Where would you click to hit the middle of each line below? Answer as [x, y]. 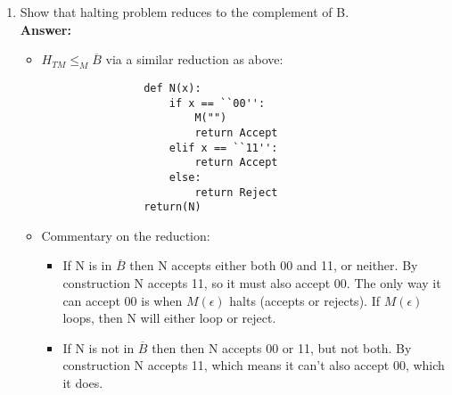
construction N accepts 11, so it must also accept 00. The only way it [252, 283]
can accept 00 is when [123, 300]
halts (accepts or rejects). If [304, 300]
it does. [83, 383]
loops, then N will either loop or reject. [169, 318]
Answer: [45, 29]
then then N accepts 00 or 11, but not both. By [282, 347]
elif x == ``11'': [223, 148]
